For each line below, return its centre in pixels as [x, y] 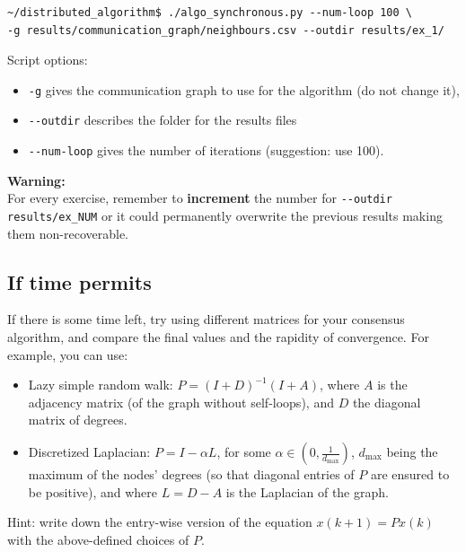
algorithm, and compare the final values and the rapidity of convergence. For [218, 337]
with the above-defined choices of [98, 539]
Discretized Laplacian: [89, 452]
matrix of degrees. [78, 420]
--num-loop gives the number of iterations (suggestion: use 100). [206, 150]
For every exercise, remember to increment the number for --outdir [200, 198]
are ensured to [410, 474]
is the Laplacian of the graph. [307, 491]
